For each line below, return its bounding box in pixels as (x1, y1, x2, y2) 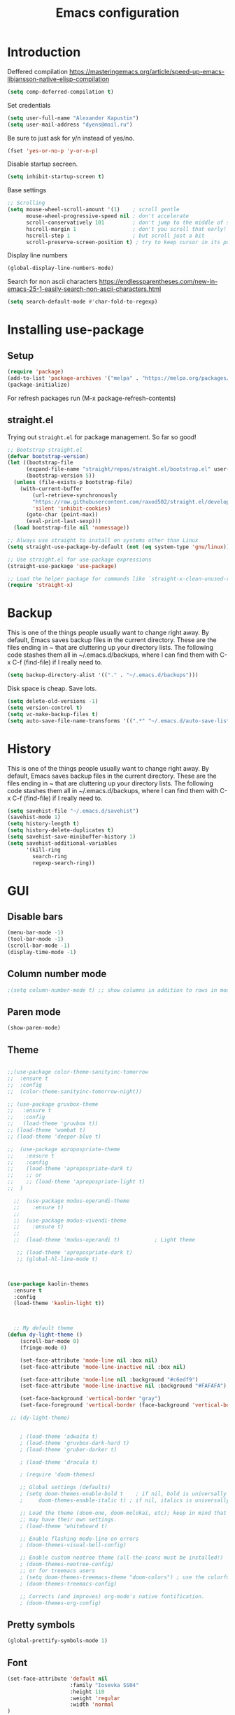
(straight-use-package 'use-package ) (7, 562, 117, 569)
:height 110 (69, 1688, 105, 1695)
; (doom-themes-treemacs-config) (20, 1580, 117, 1587)
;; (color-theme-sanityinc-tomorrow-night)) (7, 1088, 142, 1095)
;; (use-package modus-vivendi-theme (13, 1217, 127, 1224)
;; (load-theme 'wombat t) (7, 1127, 86, 1134)
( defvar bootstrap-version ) (7, 453, 90, 460)
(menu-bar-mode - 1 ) (7, 929, 64, 937)
